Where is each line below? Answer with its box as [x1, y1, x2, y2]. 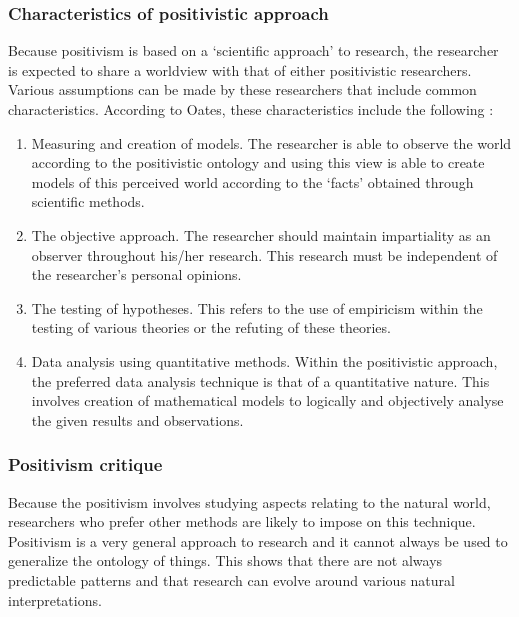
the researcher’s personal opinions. [31, 264, 242, 285]
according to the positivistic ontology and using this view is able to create [31, 152, 485, 173]
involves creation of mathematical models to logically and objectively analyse [31, 390, 504, 411]
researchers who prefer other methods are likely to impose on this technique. [8, 511, 476, 532]
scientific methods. [31, 191, 145, 212]
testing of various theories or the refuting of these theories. [31, 317, 391, 338]
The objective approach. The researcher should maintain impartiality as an [31, 224, 491, 245]
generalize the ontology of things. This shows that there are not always [8, 550, 443, 571]
